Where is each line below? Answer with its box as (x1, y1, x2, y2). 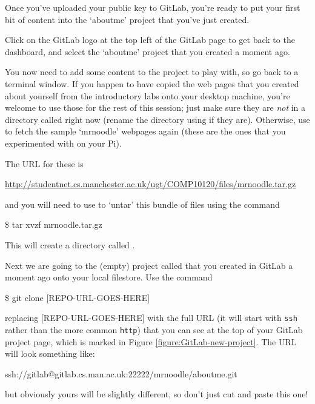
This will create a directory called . (5, 238, 135, 251)
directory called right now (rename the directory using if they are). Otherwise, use (5, 113, 310, 125)
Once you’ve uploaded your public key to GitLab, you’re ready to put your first (5, 1, 300, 13)
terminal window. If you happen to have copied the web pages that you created (5, 77, 299, 90)
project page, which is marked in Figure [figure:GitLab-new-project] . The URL (5, 335, 297, 348)
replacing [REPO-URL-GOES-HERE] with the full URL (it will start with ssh (5, 311, 297, 324)
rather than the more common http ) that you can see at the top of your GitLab (5, 323, 303, 336)
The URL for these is (5, 157, 84, 170)
